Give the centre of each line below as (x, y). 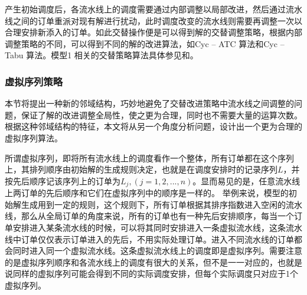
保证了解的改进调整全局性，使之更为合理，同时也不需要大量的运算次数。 (161, 115)
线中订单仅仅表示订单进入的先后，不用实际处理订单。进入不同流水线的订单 (149, 239)
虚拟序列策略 (34, 81)
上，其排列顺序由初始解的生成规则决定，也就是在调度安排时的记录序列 (141, 169)
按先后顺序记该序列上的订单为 (63, 180)
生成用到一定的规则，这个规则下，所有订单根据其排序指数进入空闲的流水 (161, 204)
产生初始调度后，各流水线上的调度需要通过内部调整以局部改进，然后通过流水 (153, 9)
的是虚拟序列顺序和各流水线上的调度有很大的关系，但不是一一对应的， (141, 262)
